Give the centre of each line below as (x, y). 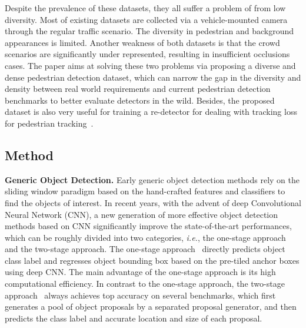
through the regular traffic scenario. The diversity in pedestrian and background (149, 31)
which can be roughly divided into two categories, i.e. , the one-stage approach (145, 237)
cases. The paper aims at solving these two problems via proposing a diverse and (150, 65)
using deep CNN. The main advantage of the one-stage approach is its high (140, 272)
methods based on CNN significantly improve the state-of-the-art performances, (148, 226)
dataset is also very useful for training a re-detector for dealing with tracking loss (151, 112)
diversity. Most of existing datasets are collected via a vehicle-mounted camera (146, 19)
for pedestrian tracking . (49, 123)
